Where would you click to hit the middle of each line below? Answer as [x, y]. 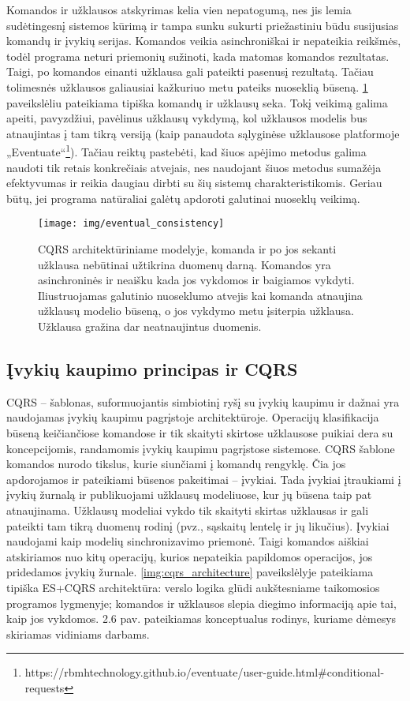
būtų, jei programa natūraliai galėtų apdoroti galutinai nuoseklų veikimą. [183, 198]
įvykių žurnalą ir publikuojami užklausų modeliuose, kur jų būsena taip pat [189, 495]
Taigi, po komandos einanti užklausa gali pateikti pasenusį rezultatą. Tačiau [190, 71]
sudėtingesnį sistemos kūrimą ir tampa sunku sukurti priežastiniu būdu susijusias [203, 25]
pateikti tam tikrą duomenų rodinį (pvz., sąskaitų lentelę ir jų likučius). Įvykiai [198, 525]
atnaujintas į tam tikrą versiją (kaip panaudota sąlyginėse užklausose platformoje [203, 133]
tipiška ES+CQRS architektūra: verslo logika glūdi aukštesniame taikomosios [193, 587]
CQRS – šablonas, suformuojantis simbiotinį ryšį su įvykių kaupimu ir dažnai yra [203, 401]
